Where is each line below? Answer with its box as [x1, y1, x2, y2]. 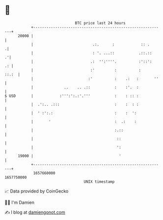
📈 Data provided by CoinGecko [4, 188, 69, 194]
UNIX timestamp [83, 179, 115, 184]
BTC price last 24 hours [75, 21, 126, 25]
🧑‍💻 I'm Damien [4, 199, 35, 205]
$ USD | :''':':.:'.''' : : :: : [4, 93, 139, 98]
